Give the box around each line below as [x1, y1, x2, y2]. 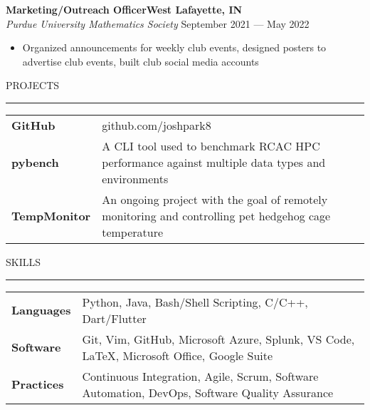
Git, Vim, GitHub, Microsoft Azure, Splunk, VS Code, [82, 330, 355, 347]
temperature [102, 223, 164, 240]
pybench [11, 153, 59, 170]
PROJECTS [6, 78, 60, 93]
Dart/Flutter [82, 309, 147, 327]
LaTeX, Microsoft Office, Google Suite [82, 347, 273, 364]
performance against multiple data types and [102, 153, 326, 170]
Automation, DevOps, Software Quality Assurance [82, 384, 334, 401]
